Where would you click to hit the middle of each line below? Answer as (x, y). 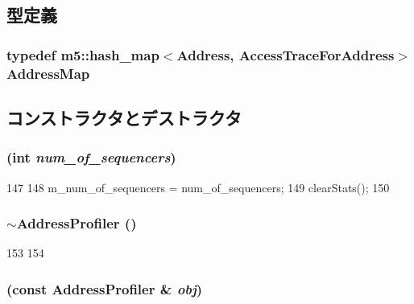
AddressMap (48, 73)
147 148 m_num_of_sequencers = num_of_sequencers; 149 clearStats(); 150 (198, 187)
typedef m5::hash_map (83, 54)
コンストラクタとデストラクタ (124, 117)
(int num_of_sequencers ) (91, 157)
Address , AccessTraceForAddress (286, 54)
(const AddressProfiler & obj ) (105, 288)
